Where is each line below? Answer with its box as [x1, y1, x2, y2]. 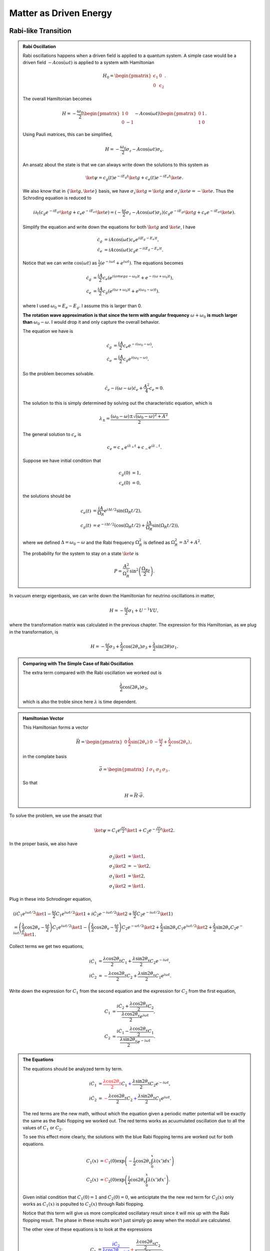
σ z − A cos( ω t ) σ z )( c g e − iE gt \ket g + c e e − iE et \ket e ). [125, 209, 236, 216]
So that [22, 780, 37, 786]
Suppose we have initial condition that [22, 457, 101, 463]
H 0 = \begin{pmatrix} [102, 73, 152, 80]
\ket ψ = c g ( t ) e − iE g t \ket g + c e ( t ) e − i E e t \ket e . [85, 174, 183, 182]
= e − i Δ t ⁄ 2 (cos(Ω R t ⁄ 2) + [92, 522, 145, 530]
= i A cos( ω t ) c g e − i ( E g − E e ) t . [104, 246, 163, 254]
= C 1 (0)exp [100, 1158, 125, 1165]
